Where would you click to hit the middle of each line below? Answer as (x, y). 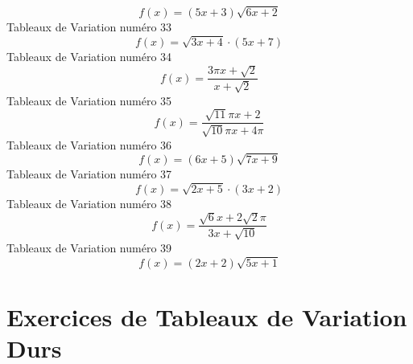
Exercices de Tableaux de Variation (207, 316)
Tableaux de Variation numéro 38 (89, 204)
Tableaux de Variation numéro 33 (89, 27)
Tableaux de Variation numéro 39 (89, 247)
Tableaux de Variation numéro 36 (89, 144)
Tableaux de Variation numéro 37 (89, 174)
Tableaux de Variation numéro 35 (89, 100)
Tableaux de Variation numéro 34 (89, 56)
